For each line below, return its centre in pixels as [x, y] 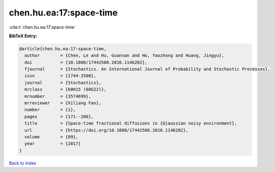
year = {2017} [53, 144]
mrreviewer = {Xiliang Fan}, [63, 103]
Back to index [23, 163]
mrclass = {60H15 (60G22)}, [66, 89]
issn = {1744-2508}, [60, 76]
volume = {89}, [52, 137]
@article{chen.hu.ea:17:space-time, [63, 49]
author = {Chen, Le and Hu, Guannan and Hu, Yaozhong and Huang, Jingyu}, [124, 55]
